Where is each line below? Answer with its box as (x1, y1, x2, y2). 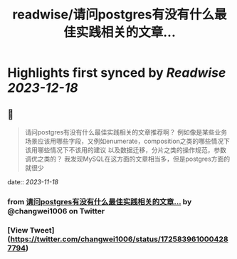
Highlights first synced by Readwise (7, 65, 226, 81)
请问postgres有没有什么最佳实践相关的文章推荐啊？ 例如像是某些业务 (24, 128, 228, 136)
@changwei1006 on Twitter (7, 206, 105, 216)
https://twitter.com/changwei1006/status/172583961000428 (10, 234, 229, 244)
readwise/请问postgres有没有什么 (12, 6, 215, 23)
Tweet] (29, 225, 55, 235)
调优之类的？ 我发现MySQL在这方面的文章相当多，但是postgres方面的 (24, 154, 230, 163)
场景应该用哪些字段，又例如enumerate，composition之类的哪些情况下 (24, 137, 230, 145)
